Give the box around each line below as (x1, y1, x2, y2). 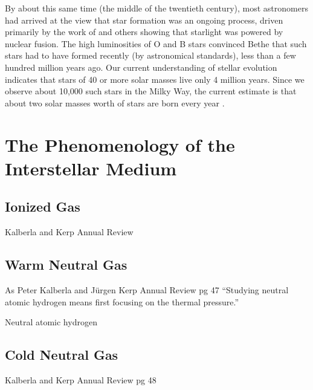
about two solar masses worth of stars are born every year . (5, 96, 225, 109)
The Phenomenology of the (5, 132, 235, 157)
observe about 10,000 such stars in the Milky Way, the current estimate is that (5, 85, 297, 97)
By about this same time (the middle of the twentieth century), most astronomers (5, 2, 308, 14)
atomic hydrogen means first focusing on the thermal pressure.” (5, 295, 239, 308)
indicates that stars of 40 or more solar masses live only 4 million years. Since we (5, 73, 305, 85)
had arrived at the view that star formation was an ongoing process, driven (5, 13, 283, 26)
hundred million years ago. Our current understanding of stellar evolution (5, 60, 277, 73)
